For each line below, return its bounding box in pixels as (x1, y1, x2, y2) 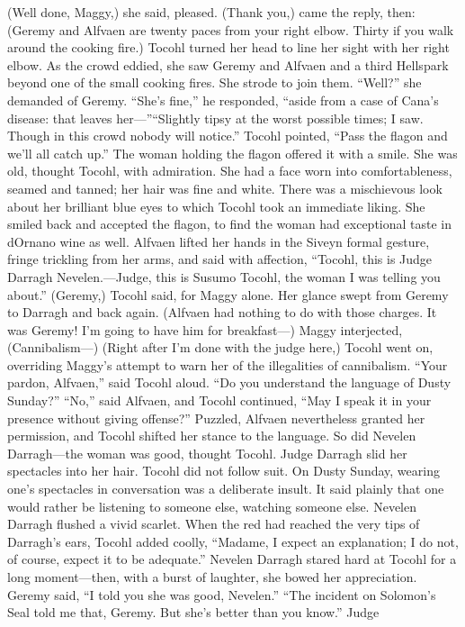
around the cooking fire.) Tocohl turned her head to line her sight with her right (7, 38, 450, 57)
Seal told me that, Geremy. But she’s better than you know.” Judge (7, 603, 380, 622)
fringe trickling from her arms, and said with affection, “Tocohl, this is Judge (7, 250, 433, 268)
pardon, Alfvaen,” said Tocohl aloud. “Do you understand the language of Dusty (7, 373, 452, 392)
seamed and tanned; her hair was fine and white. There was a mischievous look (7, 178, 443, 197)
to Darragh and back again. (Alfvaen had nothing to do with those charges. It (7, 303, 437, 322)
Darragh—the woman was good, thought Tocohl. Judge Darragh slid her (7, 443, 407, 462)
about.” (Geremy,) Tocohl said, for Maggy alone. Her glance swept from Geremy (7, 285, 449, 304)
